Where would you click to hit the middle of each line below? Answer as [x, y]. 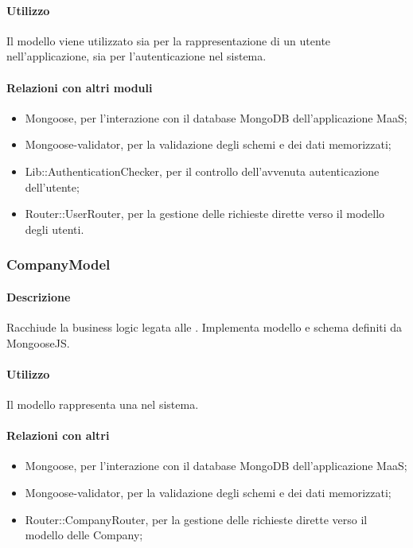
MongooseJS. [38, 342]
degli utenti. [55, 229]
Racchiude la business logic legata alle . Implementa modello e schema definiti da [205, 326]
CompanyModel [58, 264]
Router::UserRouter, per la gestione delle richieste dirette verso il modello [205, 214]
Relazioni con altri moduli [80, 87]
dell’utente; [52, 187]
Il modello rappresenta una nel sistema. [103, 404]
